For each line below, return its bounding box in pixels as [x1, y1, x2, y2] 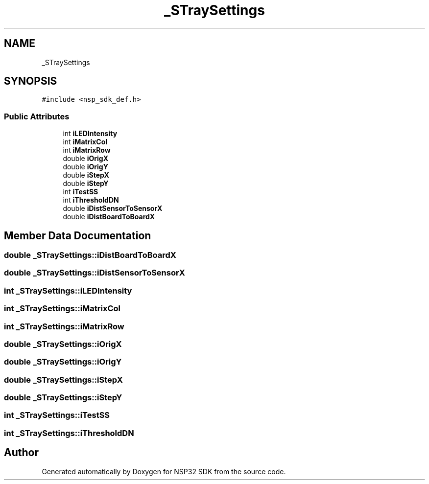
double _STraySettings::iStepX [4, 374, 123, 385]
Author [4, 446, 39, 459]
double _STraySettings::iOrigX [4, 339, 122, 349]
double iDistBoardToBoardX [63, 212, 155, 221]
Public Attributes [4, 111, 70, 121]
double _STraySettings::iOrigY [4, 357, 122, 367]
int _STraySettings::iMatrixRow [4, 321, 124, 331]
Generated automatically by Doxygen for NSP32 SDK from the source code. [42, 467, 286, 476]
